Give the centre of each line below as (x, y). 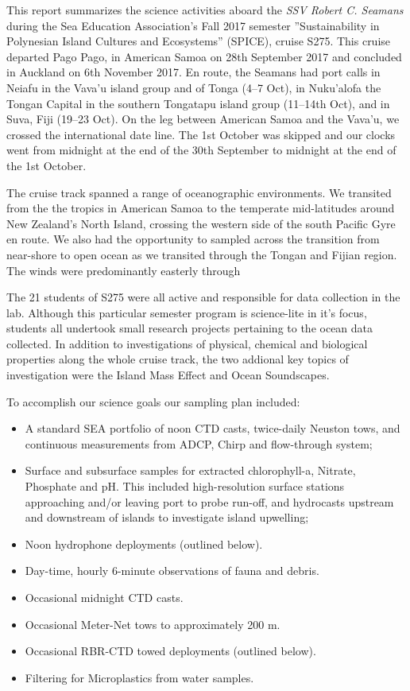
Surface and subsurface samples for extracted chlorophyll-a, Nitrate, (190, 470)
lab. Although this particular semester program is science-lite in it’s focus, (187, 312)
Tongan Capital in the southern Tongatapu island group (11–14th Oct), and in (198, 103)
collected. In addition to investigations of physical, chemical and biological (187, 343)
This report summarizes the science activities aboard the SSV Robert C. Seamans (205, 10)
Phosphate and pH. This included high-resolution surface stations (185, 486)
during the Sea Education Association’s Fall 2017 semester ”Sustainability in (193, 25)
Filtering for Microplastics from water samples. (139, 677)
